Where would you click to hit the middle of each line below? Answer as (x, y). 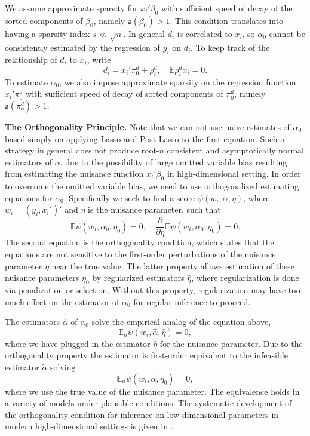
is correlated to (205, 33)
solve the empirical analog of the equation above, (181, 322)
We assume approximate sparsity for (71, 8)
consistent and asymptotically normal (235, 150)
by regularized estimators (138, 277)
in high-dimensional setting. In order (234, 174)
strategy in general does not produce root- (82, 150)
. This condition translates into (227, 20)
